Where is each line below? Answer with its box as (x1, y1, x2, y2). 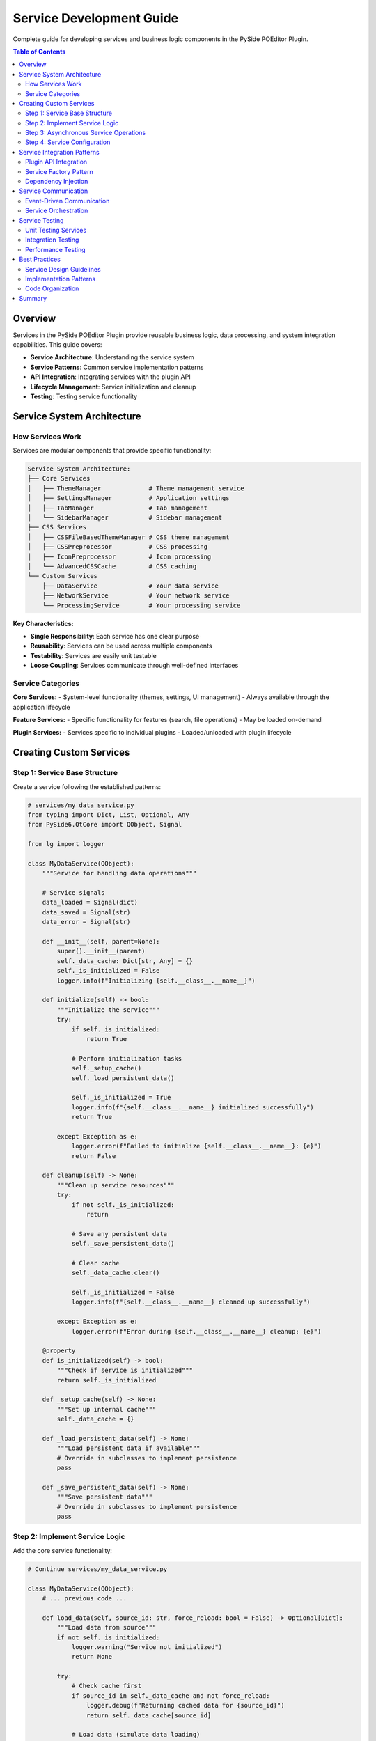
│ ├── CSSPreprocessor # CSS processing (27, 543, 208, 551)
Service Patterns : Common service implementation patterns (30, 363, 204, 371)
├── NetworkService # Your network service (42, 592, 230, 600)
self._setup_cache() (71, 1064, 142, 1072)
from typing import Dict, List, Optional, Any (27, 811, 189, 818)
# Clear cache (71, 1259, 120, 1267)
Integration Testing (25, 235, 79, 244)
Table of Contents (13, 47, 66, 56)
